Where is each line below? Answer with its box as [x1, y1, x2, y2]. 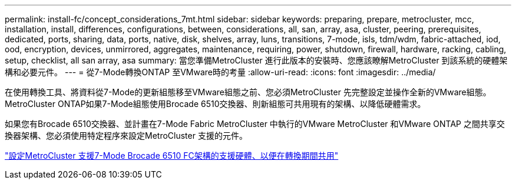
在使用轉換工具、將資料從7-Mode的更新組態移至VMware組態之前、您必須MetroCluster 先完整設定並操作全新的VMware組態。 [5, 87, 491, 97]
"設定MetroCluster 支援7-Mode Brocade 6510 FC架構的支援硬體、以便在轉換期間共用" [5, 150, 339, 160]
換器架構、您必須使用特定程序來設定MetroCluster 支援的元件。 [5, 131, 247, 140]
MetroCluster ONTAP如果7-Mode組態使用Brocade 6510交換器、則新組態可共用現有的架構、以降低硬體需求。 [5, 99, 426, 109]
